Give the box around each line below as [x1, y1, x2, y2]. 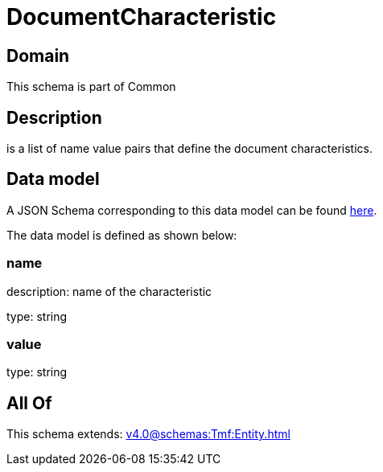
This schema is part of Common [6, 80, 176, 94]
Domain [6, 45, 70, 66]
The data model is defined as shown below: [6, 228, 237, 242]
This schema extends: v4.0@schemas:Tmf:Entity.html [6, 427, 290, 441]
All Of [6, 392, 52, 413]
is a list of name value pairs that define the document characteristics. [6, 142, 373, 156]
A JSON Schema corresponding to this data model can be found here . [6, 203, 377, 217]
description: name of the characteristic [6, 284, 212, 298]
